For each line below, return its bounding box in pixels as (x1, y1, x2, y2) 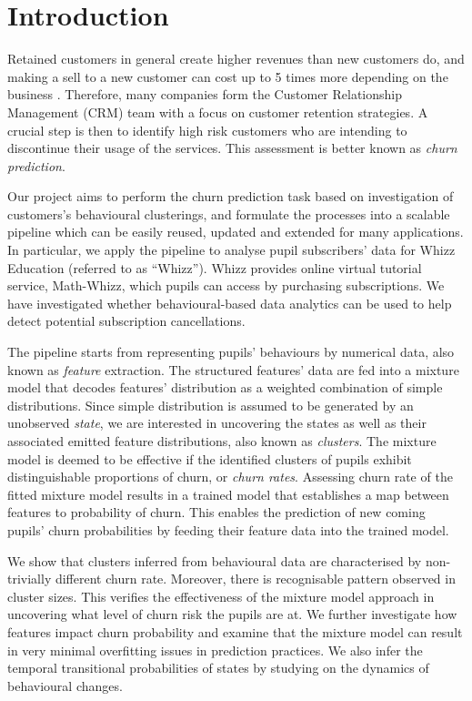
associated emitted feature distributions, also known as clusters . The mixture (7, 432, 437, 450)
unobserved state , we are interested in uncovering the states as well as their (7, 413, 427, 432)
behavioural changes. (7, 676, 123, 695)
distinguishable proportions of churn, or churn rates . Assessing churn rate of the (7, 467, 453, 486)
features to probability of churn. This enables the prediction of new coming (7, 503, 426, 522)
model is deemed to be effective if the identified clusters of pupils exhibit (7, 449, 412, 468)
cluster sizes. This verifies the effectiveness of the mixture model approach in (7, 586, 435, 605)
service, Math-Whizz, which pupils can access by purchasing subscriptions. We (7, 276, 445, 295)
